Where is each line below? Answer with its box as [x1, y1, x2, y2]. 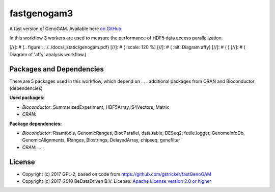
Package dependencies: [9, 121, 62, 127]
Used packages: [9, 94, 45, 101]
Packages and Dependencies [9, 64, 104, 74]
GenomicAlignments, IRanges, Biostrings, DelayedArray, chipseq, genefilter [22, 137, 180, 143]
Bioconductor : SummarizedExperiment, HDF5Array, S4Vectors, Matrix [22, 104, 169, 110]
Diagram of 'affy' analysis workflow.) [9, 51, 87, 57]
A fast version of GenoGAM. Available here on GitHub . [9, 26, 123, 32]
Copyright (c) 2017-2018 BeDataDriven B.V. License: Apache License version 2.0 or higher [22, 178, 211, 184]
